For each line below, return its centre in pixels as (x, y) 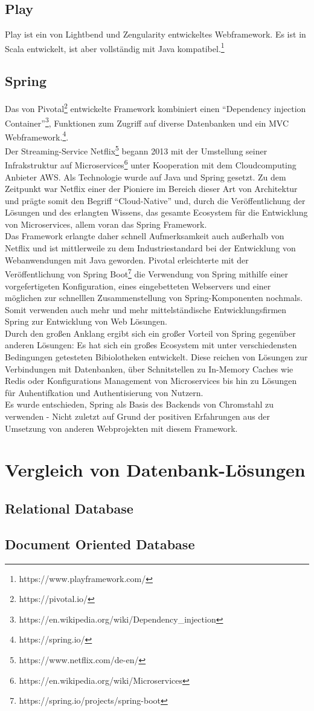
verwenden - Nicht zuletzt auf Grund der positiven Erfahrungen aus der (137, 416)
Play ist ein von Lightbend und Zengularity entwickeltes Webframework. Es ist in (155, 34)
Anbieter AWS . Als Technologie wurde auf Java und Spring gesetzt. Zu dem (146, 177)
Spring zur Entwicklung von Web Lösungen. (86, 321)
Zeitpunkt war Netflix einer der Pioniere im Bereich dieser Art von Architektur (151, 189)
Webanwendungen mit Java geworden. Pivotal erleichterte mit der (127, 260)
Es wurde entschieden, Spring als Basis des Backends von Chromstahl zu (139, 404)
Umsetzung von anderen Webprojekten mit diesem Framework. (121, 428)
